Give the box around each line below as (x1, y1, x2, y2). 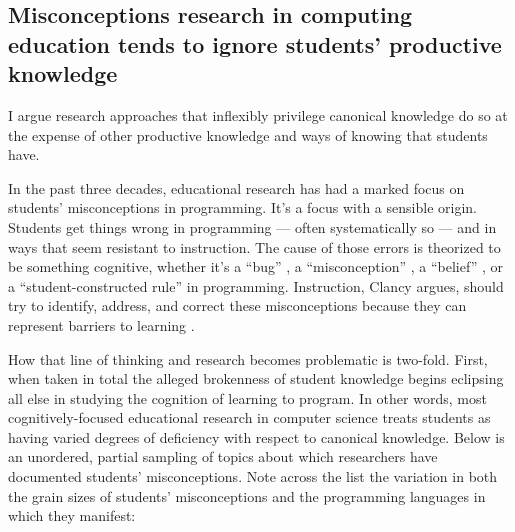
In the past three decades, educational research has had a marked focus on (8, 177, 465, 198)
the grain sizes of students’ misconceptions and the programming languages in (8, 485, 486, 506)
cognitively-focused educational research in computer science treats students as (8, 407, 491, 428)
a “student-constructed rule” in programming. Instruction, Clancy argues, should (8, 275, 504, 296)
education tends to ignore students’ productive (8, 28, 502, 59)
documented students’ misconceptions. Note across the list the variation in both (8, 466, 498, 487)
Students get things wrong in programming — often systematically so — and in (8, 216, 497, 237)
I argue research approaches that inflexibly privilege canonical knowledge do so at (8, 104, 508, 125)
